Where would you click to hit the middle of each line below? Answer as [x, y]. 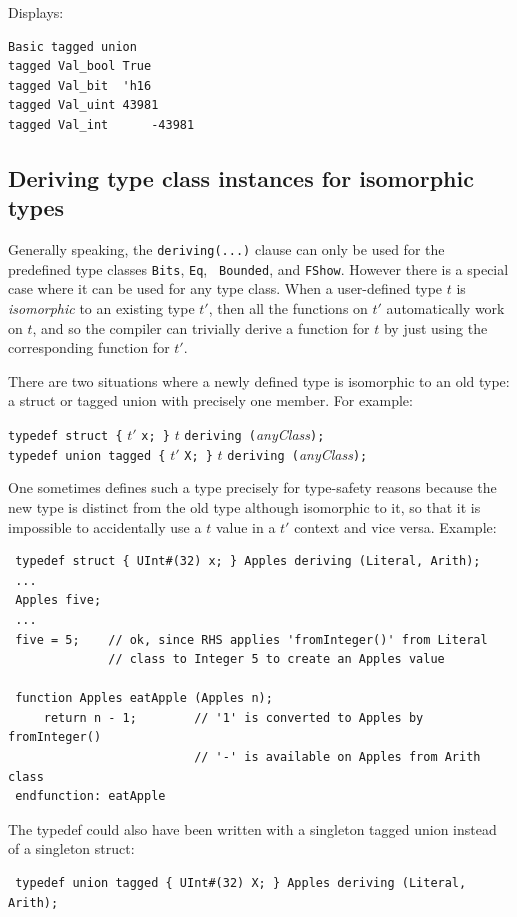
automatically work [445, 308]
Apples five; [58, 600]
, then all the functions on [288, 308]
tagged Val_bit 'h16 [80, 85]
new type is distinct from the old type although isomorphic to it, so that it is [244, 506]
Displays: [36, 12]
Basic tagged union [72, 46]
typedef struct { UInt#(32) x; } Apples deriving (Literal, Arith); [248, 561]
